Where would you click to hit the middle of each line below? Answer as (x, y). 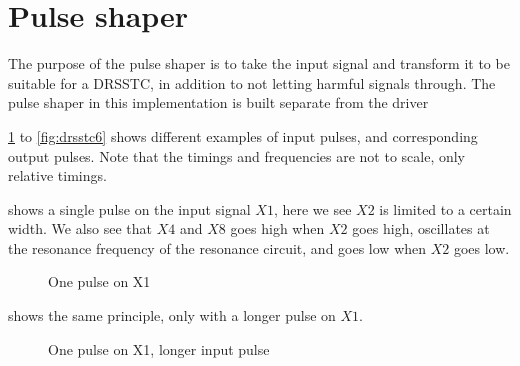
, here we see (312, 208)
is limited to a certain (445, 208)
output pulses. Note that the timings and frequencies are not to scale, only (237, 155)
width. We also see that (80, 228)
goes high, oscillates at (421, 228)
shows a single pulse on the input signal (129, 208)
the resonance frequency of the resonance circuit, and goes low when (217, 247)
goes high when (277, 228)
